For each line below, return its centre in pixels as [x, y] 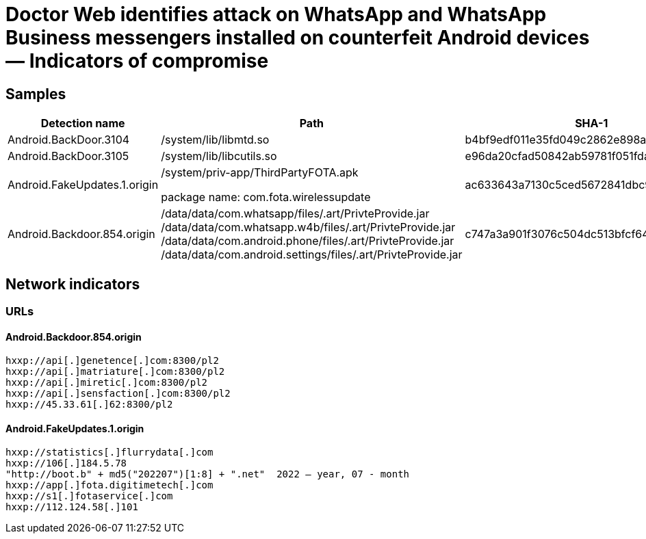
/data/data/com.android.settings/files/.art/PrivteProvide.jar [312, 255]
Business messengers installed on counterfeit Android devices [298, 38]
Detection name [83, 123]
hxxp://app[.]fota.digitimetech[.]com [109, 485]
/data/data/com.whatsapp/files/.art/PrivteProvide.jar [295, 214]
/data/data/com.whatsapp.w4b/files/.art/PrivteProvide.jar [308, 227]
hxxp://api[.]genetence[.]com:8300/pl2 [112, 361]
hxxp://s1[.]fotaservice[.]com [89, 496]
